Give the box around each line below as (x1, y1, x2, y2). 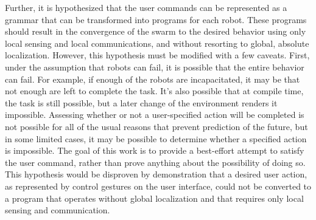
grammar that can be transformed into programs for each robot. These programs (5, 13, 307, 26)
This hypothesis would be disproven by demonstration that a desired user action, (5, 168, 307, 180)
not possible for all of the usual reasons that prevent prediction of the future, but (5, 120, 308, 132)
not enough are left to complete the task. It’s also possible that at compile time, (5, 84, 304, 97)
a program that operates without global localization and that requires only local (5, 191, 304, 204)
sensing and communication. (5, 204, 110, 216)
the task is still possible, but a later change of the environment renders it (5, 96, 278, 109)
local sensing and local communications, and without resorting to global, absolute (5, 36, 309, 49)
